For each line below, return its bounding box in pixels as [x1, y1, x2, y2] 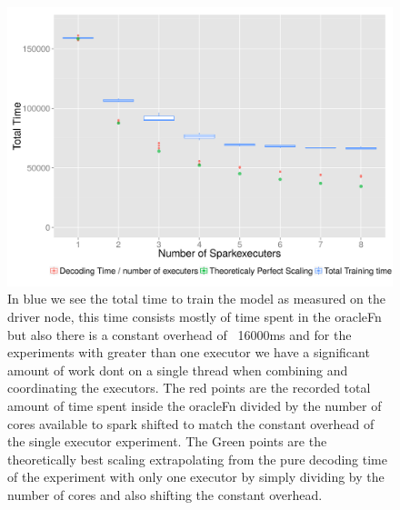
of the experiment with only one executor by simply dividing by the [7, 467, 385, 486]
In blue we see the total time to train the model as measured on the [7, 289, 385, 308]
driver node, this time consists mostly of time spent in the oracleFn [7, 307, 382, 325]
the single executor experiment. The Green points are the [7, 432, 327, 451]
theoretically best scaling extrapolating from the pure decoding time [7, 449, 387, 468]
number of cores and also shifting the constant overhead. [7, 485, 323, 504]
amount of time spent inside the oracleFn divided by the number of [7, 395, 382, 415]
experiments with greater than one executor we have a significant [7, 343, 370, 362]
